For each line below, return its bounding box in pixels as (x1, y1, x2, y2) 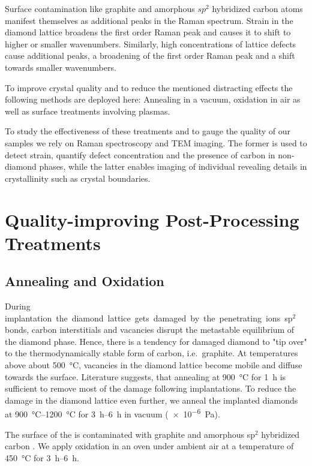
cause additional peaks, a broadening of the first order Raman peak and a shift (5, 49, 295, 62)
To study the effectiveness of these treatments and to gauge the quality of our (5, 125, 291, 137)
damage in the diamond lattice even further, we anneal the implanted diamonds (5, 393, 298, 406)
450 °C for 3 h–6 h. (5, 451, 79, 464)
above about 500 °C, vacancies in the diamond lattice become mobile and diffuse (5, 359, 302, 371)
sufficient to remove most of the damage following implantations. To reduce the (5, 382, 296, 395)
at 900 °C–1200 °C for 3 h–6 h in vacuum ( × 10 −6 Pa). (5, 406, 220, 420)
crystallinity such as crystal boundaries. (5, 172, 151, 184)
